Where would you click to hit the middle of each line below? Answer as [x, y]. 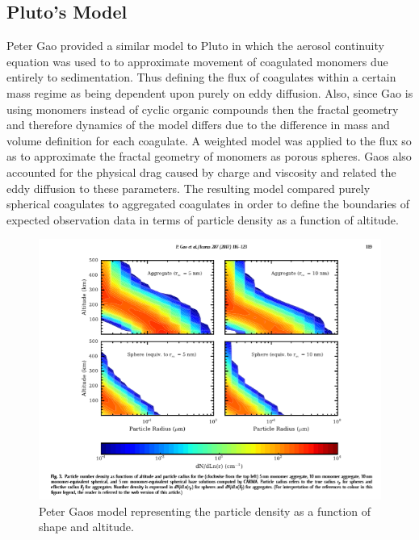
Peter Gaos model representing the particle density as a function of [205, 511]
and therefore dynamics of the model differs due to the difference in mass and [198, 125]
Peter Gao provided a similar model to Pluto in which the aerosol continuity [195, 46]
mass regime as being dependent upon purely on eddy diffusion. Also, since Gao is [210, 92]
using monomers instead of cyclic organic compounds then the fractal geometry [203, 109]
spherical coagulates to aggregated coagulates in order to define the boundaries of [208, 204]
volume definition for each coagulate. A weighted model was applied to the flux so [209, 140]
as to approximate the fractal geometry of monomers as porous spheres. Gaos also [209, 156]
